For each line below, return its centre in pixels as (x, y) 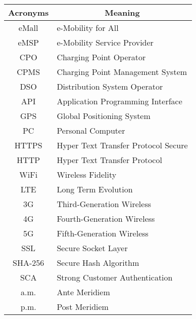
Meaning (122, 12)
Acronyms (29, 12)
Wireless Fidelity (87, 174)
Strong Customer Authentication (115, 277)
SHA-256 (29, 263)
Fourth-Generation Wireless (106, 218)
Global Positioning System (104, 116)
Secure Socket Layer (92, 248)
